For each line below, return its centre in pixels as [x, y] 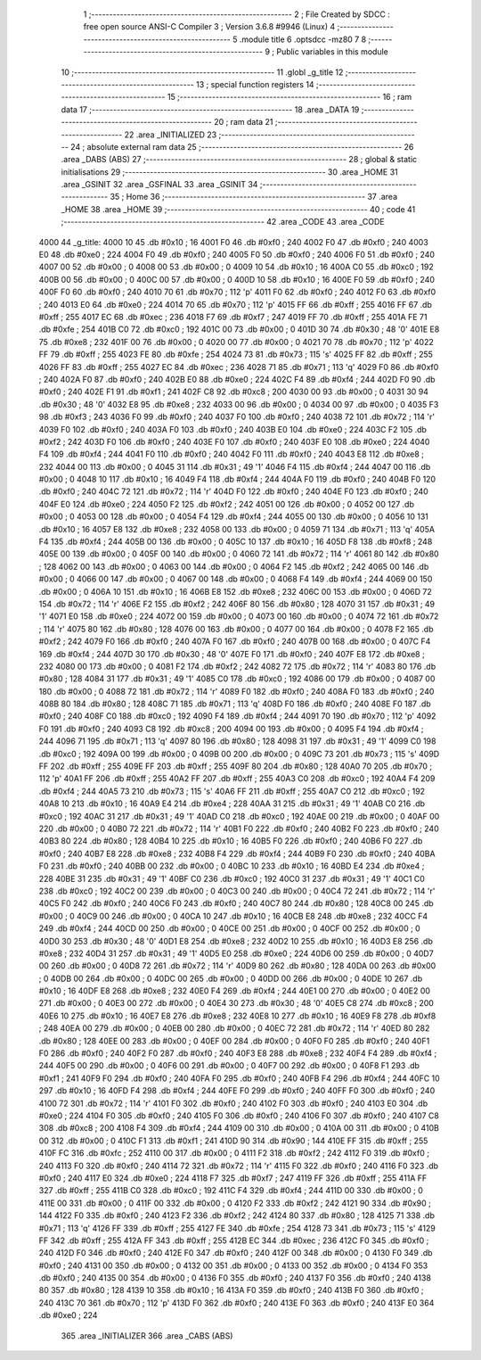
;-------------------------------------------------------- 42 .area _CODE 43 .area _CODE [223, 222]
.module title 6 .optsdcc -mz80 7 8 [303, 39]
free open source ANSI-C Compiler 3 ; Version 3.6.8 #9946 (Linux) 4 [209, 27]
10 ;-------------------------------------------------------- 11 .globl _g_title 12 [202, 72]
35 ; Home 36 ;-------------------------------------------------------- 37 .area [254, 197]
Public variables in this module [333, 52]
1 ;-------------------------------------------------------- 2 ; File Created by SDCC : [237, 14]
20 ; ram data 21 [244, 122]
